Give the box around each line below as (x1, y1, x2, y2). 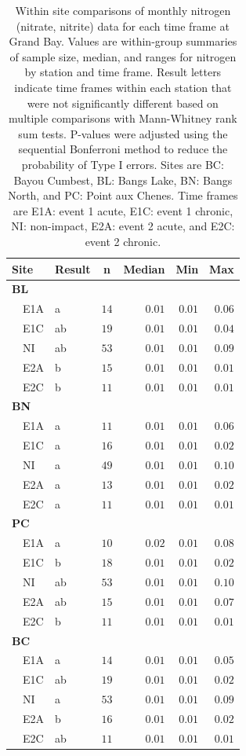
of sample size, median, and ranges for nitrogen (9, 48, 237, 64)
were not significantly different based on (27, 94, 219, 111)
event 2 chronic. (85, 233, 161, 249)
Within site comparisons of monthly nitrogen (15, 2, 231, 18)
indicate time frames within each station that (14, 79, 232, 95)
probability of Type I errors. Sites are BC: (21, 156, 224, 172)
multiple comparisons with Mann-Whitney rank (9, 110, 237, 127)
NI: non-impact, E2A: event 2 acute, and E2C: (11, 218, 235, 234)
